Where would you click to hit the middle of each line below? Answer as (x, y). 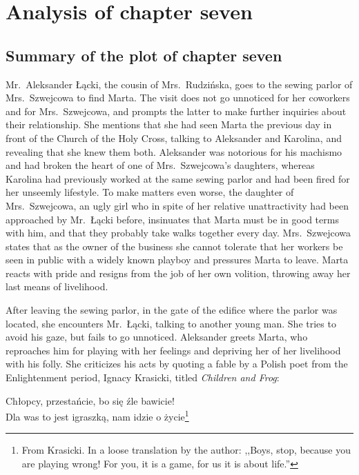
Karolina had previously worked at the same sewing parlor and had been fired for (178, 178)
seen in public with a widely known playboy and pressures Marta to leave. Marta (177, 260)
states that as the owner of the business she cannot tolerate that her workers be (174, 246)
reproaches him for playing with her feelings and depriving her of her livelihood (173, 350)
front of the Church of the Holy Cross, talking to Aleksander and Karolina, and (174, 138)
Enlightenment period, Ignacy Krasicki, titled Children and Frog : (143, 377)
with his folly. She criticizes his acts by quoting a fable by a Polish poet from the (177, 364)
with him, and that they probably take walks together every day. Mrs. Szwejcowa (178, 233)
